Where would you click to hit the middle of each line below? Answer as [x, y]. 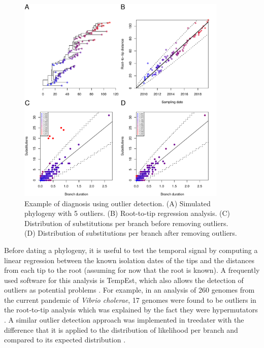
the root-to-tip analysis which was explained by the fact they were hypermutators [131, 310]
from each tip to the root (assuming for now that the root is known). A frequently [132, 270]
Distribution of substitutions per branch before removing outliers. [126, 223]
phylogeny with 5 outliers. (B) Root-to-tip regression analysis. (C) [127, 213]
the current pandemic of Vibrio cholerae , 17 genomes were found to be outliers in [130, 299]
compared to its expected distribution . [65, 340]
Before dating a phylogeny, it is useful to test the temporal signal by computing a [131, 250]
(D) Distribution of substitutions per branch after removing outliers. [131, 233]
